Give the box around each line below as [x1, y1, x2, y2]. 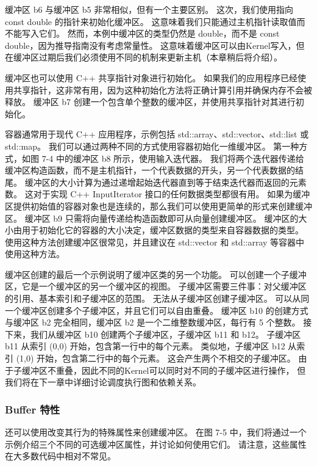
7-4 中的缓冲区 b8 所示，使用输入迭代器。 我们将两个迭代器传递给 [41, 151, 304, 164]
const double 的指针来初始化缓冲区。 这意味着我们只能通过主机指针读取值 [5, 15, 297, 27]
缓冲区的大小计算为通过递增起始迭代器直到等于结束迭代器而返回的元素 [24, 175, 307, 188]
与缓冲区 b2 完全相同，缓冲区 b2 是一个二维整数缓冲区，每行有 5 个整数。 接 [5, 316, 312, 329]
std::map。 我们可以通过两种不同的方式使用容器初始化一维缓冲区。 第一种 [5, 139, 299, 152]
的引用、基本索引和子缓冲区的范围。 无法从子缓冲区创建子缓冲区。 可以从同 [5, 292, 310, 305]
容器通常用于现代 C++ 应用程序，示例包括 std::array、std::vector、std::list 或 [5, 128, 309, 140]
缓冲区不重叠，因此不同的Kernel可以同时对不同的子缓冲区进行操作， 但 [21, 363, 306, 376]
